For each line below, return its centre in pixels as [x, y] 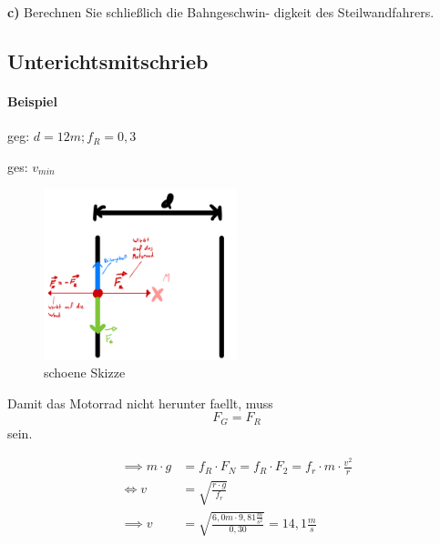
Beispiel [32, 101]
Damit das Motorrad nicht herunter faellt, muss [140, 403]
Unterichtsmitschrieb [108, 60]
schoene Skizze [85, 373]
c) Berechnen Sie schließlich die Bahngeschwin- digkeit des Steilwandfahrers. [221, 12]
